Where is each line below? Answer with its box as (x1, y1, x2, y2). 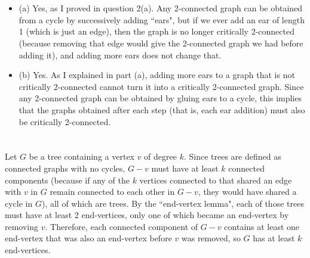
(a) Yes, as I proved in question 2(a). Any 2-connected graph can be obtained (19, 2, 303, 14)
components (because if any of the (5, 173, 130, 186)
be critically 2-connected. (19, 115, 111, 128)
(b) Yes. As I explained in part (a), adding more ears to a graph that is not (19, 69, 295, 81)
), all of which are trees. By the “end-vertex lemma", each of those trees (41, 197, 304, 209)
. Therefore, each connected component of (45, 220, 198, 232)
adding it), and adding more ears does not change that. (19, 48, 222, 61)
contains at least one (224, 220, 300, 232)
